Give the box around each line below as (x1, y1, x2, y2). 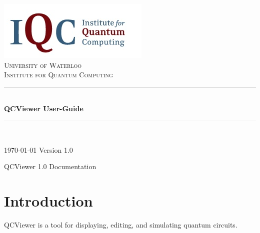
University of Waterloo (4, 59, 82, 70)
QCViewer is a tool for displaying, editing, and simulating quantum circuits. (4, 219, 237, 230)
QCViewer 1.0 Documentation (4, 161, 96, 172)
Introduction (4, 190, 93, 211)
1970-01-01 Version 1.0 (4, 144, 73, 155)
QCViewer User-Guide (4, 103, 83, 114)
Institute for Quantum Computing (4, 69, 113, 80)
